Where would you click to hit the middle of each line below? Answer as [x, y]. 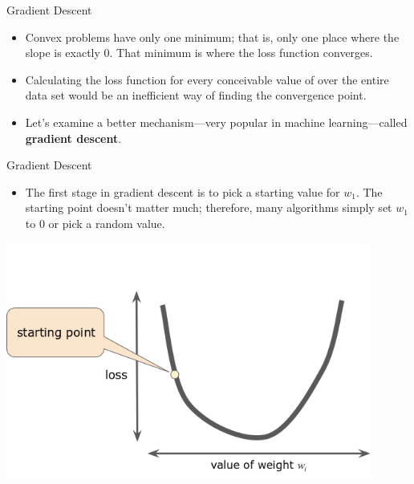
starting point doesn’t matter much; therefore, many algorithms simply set [209, 207]
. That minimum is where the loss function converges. [241, 53]
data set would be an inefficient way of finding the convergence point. [196, 95]
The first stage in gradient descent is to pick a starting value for [183, 191]
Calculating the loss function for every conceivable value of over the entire [207, 79]
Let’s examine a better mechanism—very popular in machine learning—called [216, 122]
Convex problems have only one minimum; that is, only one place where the [212, 37]
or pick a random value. [107, 223]
